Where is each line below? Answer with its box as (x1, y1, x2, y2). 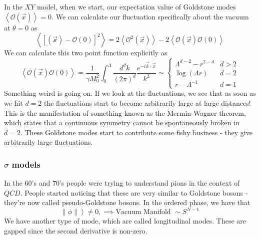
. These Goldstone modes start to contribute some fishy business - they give (20, 127, 252, 137)
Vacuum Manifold (115, 209, 171, 216)
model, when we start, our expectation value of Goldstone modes (37, 1, 236, 11)
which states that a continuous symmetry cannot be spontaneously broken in (4, 117, 239, 128)
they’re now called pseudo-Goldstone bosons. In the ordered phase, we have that (4, 197, 250, 208)
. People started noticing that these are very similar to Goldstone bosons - (20, 187, 248, 198)
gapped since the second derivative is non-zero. (4, 226, 147, 236)
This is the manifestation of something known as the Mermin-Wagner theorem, (4, 107, 246, 118)
